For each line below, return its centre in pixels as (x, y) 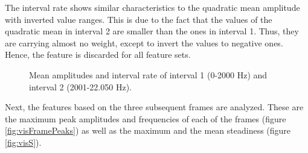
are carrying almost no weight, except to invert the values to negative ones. (144, 42)
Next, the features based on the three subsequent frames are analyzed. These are (154, 107)
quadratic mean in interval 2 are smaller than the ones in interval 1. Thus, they (152, 31)
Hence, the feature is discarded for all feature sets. (98, 55)
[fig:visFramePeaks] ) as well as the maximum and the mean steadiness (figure (148, 130)
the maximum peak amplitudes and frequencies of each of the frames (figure (146, 118)
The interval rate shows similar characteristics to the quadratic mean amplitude (152, 7)
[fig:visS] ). (23, 142)
